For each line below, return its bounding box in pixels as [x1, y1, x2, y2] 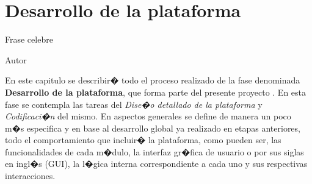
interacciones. [5, 169, 56, 182]
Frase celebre [5, 33, 53, 46]
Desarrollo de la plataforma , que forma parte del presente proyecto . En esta [5, 85, 306, 98]
